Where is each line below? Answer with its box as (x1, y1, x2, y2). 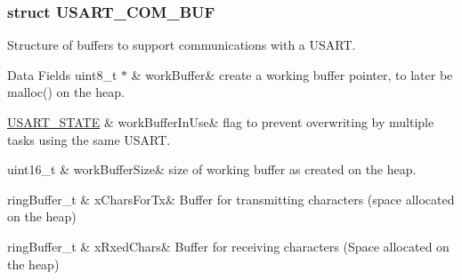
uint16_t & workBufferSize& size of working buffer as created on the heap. (7, 160, 417, 179)
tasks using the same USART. (7, 130, 171, 148)
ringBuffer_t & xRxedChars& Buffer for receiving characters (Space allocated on (7, 236, 450, 255)
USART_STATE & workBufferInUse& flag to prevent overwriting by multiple (7, 113, 434, 131)
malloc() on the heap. (7, 83, 125, 101)
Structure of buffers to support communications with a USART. (7, 36, 356, 54)
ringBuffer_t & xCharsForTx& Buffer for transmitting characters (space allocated (7, 189, 455, 208)
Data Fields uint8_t (7, 65, 118, 84)
